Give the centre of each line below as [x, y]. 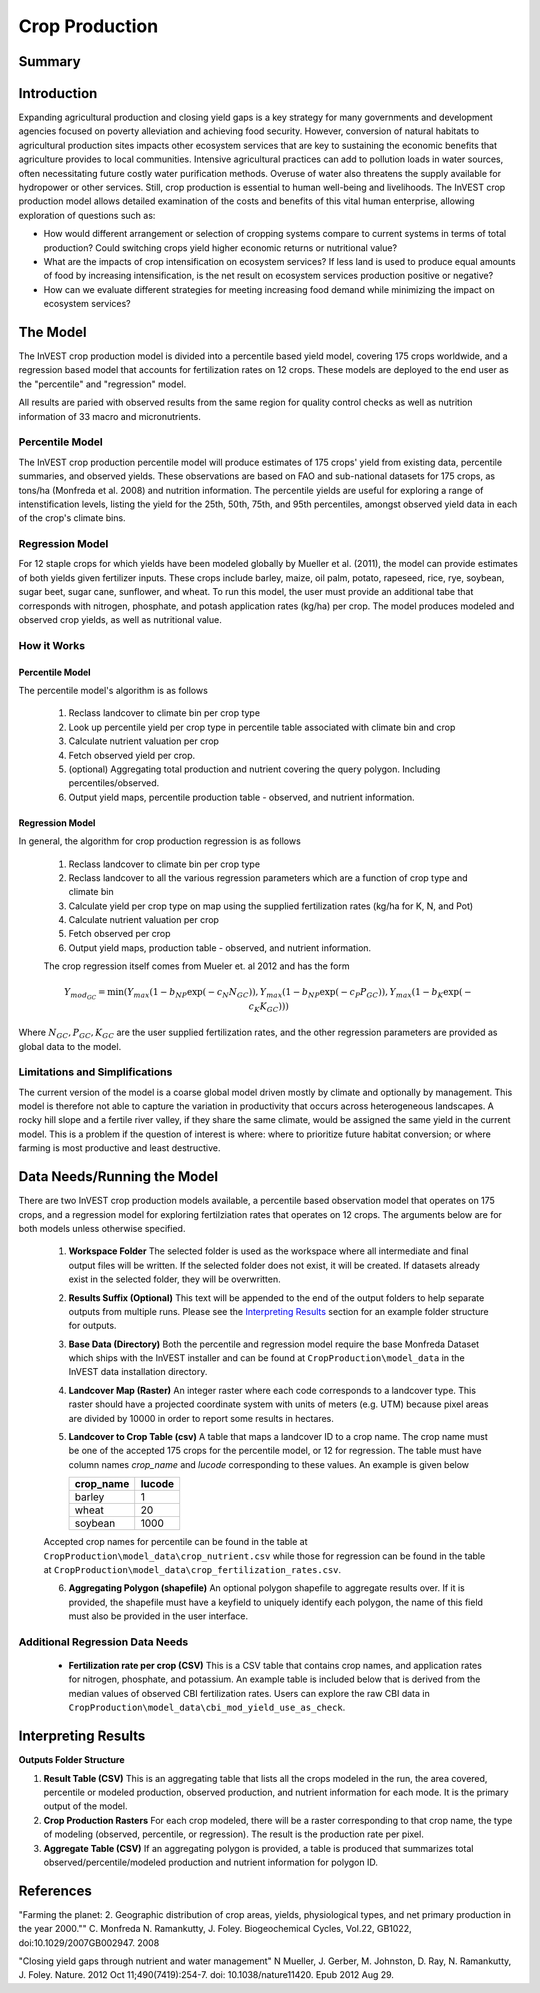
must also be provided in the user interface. [158, 1616]
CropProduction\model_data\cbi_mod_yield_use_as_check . [207, 1707]
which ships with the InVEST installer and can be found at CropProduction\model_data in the [266, 1358]
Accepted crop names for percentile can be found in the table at [176, 1542]
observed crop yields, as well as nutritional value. [120, 620]
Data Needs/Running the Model [118, 1176]
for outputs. [92, 1326]
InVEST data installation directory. [138, 1372]
